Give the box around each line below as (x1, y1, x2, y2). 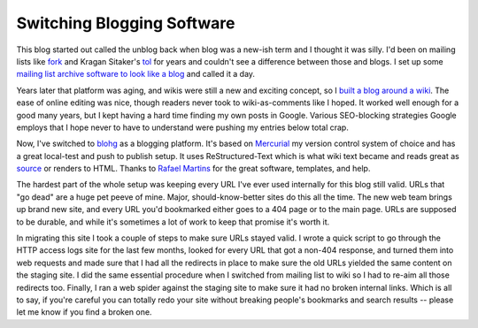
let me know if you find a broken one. (16, 307, 152, 317)
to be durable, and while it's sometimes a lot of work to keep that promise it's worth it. (16, 217, 330, 227)
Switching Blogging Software (16, 13, 235, 33)
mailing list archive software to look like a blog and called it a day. (16, 69, 256, 80)
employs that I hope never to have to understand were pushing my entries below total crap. (16, 122, 349, 133)
